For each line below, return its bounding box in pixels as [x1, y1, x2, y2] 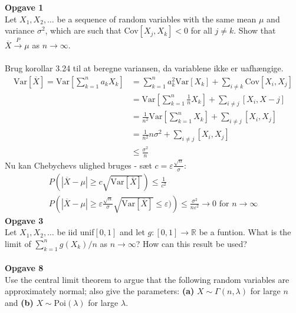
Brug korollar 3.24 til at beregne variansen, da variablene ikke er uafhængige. [5, 62, 284, 74]
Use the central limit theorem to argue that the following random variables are [5, 273, 290, 285]
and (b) [5, 296, 34, 308]
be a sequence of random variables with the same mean [57, 12, 256, 25]
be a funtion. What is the [199, 226, 291, 238]
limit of [5, 237, 31, 249]
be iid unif [57, 226, 94, 238]
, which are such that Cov [45, 24, 139, 37]
